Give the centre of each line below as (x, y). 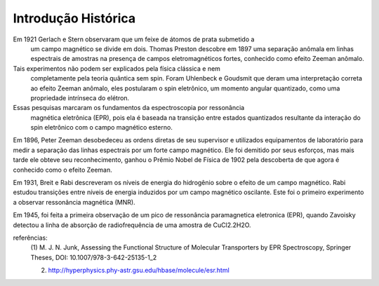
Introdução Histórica (74, 18)
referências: (31, 238)
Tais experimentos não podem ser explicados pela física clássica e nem (117, 68)
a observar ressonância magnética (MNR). (74, 202)
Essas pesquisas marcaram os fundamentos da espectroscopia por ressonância (129, 108)
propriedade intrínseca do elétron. (80, 97)
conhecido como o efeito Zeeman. (62, 170)
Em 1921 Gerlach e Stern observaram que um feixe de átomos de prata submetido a (134, 39)
